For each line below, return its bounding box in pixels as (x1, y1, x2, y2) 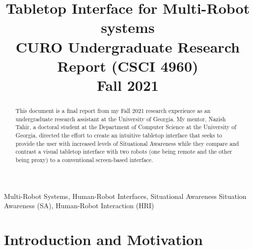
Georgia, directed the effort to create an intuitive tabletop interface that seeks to (15, 131, 222, 139)
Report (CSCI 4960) (57, 55, 198, 76)
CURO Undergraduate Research (16, 36, 240, 56)
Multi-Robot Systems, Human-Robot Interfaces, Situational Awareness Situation (4, 191, 247, 201)
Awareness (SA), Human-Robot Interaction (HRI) (4, 200, 154, 211)
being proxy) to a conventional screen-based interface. (15, 155, 153, 164)
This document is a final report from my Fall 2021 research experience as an (15, 106, 211, 114)
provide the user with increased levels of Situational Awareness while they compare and (15, 139, 239, 147)
